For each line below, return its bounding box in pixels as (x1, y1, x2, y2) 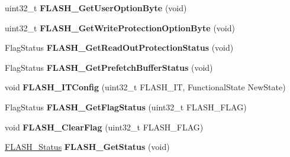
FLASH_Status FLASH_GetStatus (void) (5, 140, 170, 153)
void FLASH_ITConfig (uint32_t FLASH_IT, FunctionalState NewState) (5, 81, 286, 93)
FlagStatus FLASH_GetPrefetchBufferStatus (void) (5, 61, 213, 73)
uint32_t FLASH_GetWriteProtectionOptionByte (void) (5, 21, 235, 34)
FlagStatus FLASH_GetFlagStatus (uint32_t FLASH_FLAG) (5, 100, 247, 113)
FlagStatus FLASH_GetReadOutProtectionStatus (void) (5, 41, 234, 54)
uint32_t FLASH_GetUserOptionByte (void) (5, 2, 187, 14)
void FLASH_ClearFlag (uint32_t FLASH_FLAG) (5, 120, 204, 133)
